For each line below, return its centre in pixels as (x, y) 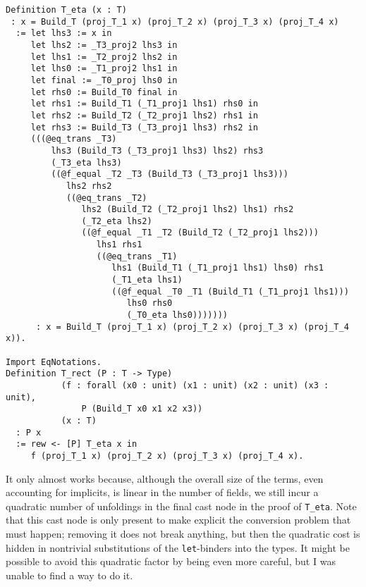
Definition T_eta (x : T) (66, 10)
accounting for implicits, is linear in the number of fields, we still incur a (162, 492)
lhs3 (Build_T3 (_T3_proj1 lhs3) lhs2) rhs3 (157, 150)
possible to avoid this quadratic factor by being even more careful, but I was (171, 561)
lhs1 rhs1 (119, 245)
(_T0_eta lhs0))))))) (177, 315)
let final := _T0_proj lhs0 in (104, 80)
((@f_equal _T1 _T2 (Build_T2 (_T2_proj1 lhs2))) (200, 233)
